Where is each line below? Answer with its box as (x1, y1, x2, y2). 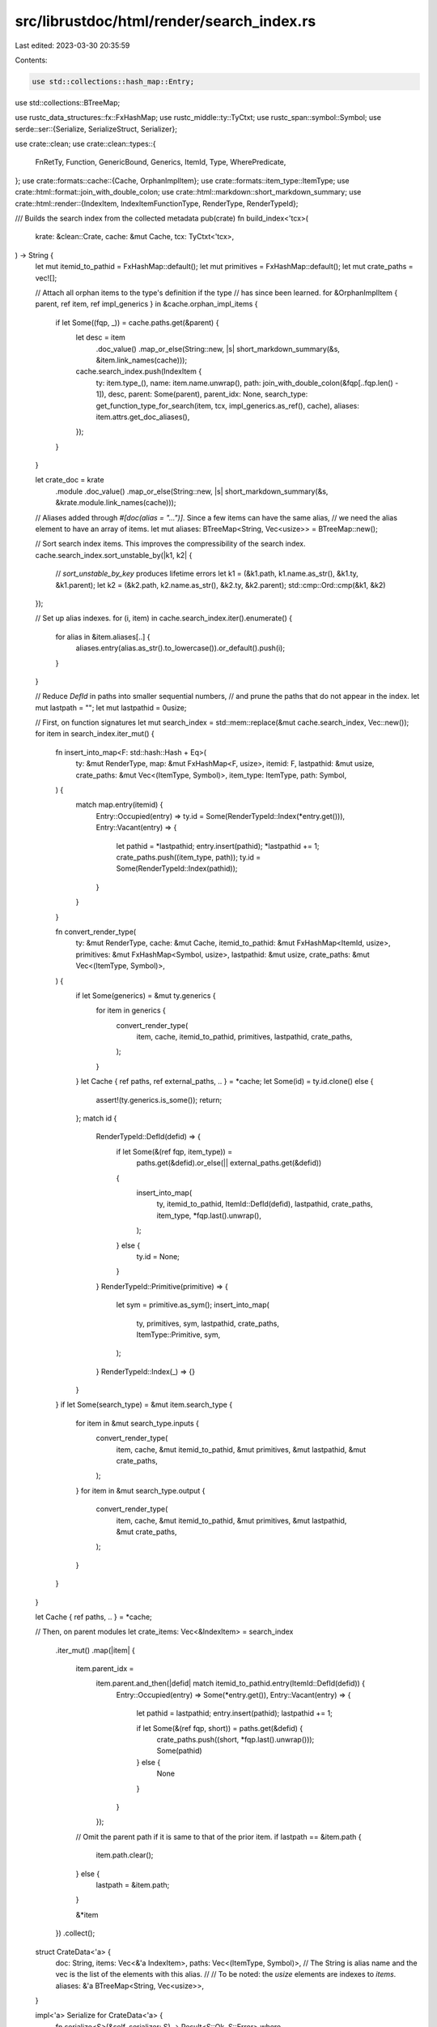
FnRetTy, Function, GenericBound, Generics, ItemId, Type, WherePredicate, (35, 157, 286, 167)
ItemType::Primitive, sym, (136, 1330, 221, 1339)
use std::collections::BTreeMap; (15, 97, 121, 107)
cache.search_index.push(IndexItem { (75, 366, 202, 376)
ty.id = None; (136, 1251, 180, 1261)
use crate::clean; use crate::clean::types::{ (15, 139, 156, 149)
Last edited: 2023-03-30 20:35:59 (15, 41, 130, 50)
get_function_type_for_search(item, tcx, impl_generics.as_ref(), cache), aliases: (95, 401, 359, 410)
